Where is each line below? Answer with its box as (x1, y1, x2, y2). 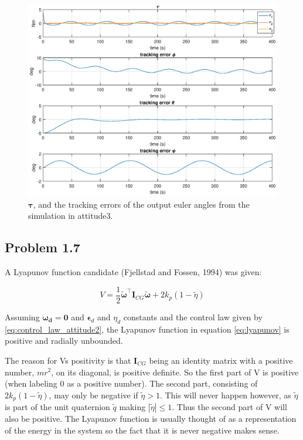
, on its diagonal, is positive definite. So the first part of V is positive (51, 365, 299, 378)
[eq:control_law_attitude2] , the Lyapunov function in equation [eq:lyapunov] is (5, 323, 290, 335)
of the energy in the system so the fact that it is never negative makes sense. (5, 424, 280, 436)
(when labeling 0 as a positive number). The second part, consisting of (5, 377, 258, 390)
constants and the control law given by (123, 310, 263, 323)
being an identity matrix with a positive (149, 354, 293, 366)
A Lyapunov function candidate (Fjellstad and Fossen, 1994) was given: (5, 266, 262, 278)
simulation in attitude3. (28, 209, 113, 222)
